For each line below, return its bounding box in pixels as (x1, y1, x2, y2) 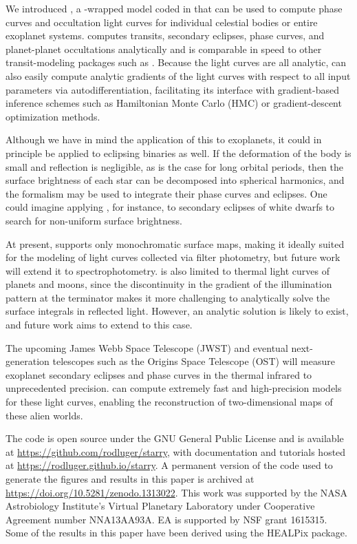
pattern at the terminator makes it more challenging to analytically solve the (6, 290, 330, 304)
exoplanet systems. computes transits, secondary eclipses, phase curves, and (6, 28, 325, 43)
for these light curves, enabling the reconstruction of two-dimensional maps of (6, 395, 333, 409)
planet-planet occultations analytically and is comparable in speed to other (6, 41, 322, 56)
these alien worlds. (6, 408, 83, 422)
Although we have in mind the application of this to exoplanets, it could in (6, 132, 322, 147)
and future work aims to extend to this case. (6, 317, 193, 332)
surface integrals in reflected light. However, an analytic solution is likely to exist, (6, 304, 349, 318)
